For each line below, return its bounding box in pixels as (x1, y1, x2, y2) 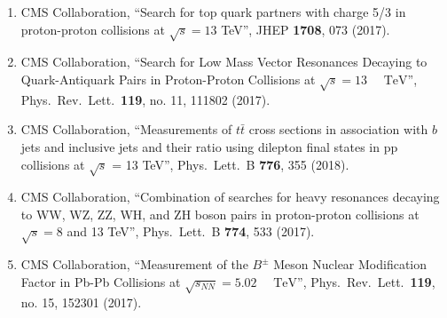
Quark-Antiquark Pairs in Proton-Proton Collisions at (20, 69, 316, 88)
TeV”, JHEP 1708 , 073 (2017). (221, 20, 390, 38)
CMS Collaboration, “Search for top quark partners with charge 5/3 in (20, 3, 406, 20)
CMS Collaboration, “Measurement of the (20, 255, 248, 274)
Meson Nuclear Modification (273, 255, 427, 274)
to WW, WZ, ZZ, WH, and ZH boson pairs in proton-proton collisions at (20, 204, 420, 223)
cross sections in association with (248, 120, 428, 139)
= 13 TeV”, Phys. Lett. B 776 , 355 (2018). (112, 155, 349, 173)
